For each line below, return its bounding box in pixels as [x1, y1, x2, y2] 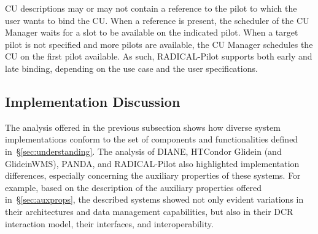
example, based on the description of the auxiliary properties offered [5, 181, 262, 193]
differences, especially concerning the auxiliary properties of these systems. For [5, 169, 301, 182]
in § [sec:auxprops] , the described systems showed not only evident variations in [5, 193, 304, 206]
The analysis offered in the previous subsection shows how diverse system [5, 120, 281, 133]
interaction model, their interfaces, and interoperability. [5, 217, 214, 230]
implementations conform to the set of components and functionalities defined [5, 133, 298, 146]
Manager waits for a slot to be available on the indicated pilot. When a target [5, 26, 298, 39]
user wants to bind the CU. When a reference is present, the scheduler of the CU [5, 14, 309, 26]
